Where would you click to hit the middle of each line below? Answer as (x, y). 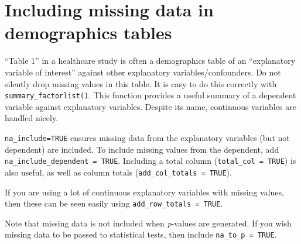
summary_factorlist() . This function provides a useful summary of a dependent (150, 95)
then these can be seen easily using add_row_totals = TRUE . (114, 203)
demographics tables (88, 32)
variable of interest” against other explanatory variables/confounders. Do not (143, 72)
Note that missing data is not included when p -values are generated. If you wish (148, 223)
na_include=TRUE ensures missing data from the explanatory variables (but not (147, 137)
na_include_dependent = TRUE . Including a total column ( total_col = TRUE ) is (150, 161)
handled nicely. (32, 118)
